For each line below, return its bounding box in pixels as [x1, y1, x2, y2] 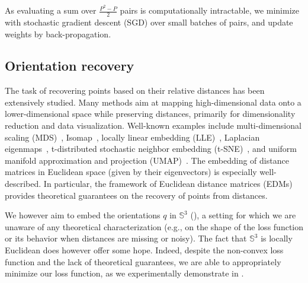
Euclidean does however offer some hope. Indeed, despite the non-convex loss [5, 244, 284, 256]
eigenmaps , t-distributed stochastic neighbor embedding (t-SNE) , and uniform [5, 142, 297, 155]
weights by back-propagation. [5, 27, 111, 40]
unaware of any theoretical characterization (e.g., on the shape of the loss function [5, 220, 303, 233]
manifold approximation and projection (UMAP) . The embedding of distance [5, 154, 289, 166]
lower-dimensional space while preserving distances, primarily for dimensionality [5, 107, 296, 120]
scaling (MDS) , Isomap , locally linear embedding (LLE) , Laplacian [5, 131, 260, 143]
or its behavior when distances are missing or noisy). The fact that [5, 232, 247, 244]
